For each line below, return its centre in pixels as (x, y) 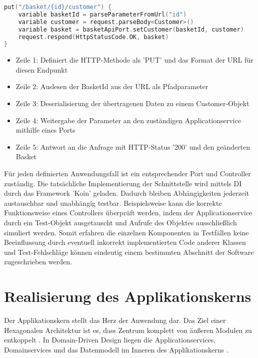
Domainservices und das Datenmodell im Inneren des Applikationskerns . (116, 349)
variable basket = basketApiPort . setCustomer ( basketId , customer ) (131, 29)
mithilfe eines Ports (45, 130)
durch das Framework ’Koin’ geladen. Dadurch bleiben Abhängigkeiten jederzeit (127, 193)
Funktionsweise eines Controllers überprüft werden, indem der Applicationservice (128, 213)
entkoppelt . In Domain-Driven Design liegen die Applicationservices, (110, 340)
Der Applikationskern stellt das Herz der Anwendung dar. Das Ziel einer (115, 320)
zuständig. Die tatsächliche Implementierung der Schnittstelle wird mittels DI (123, 183)
